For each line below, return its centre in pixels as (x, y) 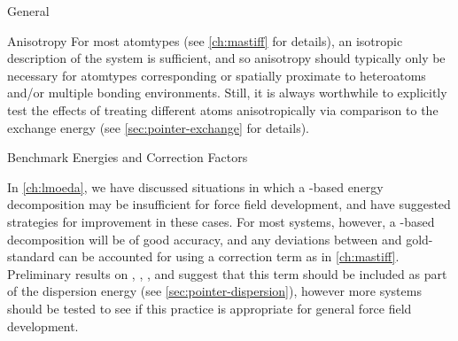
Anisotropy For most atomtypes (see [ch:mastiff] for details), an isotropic (205, 40)
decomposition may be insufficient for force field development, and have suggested (229, 204)
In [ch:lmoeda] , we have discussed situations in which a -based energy (195, 186)
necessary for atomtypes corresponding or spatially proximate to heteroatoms (217, 75)
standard (31, 256)
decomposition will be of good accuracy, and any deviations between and (205, 239)
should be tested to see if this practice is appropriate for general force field (210, 308)
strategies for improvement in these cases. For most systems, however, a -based (221, 221)
